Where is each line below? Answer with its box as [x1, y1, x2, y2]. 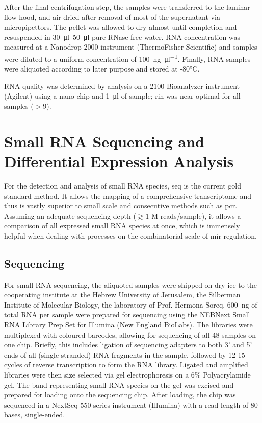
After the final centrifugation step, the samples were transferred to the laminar [4, 2, 250, 12]
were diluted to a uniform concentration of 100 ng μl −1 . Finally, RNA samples [4, 52, 251, 64]
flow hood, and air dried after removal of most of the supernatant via [4, 11, 220, 22]
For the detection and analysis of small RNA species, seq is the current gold [4, 180, 241, 191]
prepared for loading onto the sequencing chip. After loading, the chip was [4, 389, 236, 400]
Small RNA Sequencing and [4, 130, 204, 151]
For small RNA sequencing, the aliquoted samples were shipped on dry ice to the [4, 279, 257, 290]
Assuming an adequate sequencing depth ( [4, 210, 136, 221]
